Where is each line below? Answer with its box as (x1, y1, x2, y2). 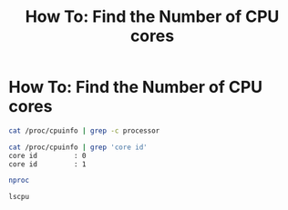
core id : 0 (8, 151, 87, 160)
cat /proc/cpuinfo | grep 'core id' (8, 143, 148, 152)
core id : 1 (8, 159, 87, 169)
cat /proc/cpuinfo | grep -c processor (8, 125, 160, 135)
